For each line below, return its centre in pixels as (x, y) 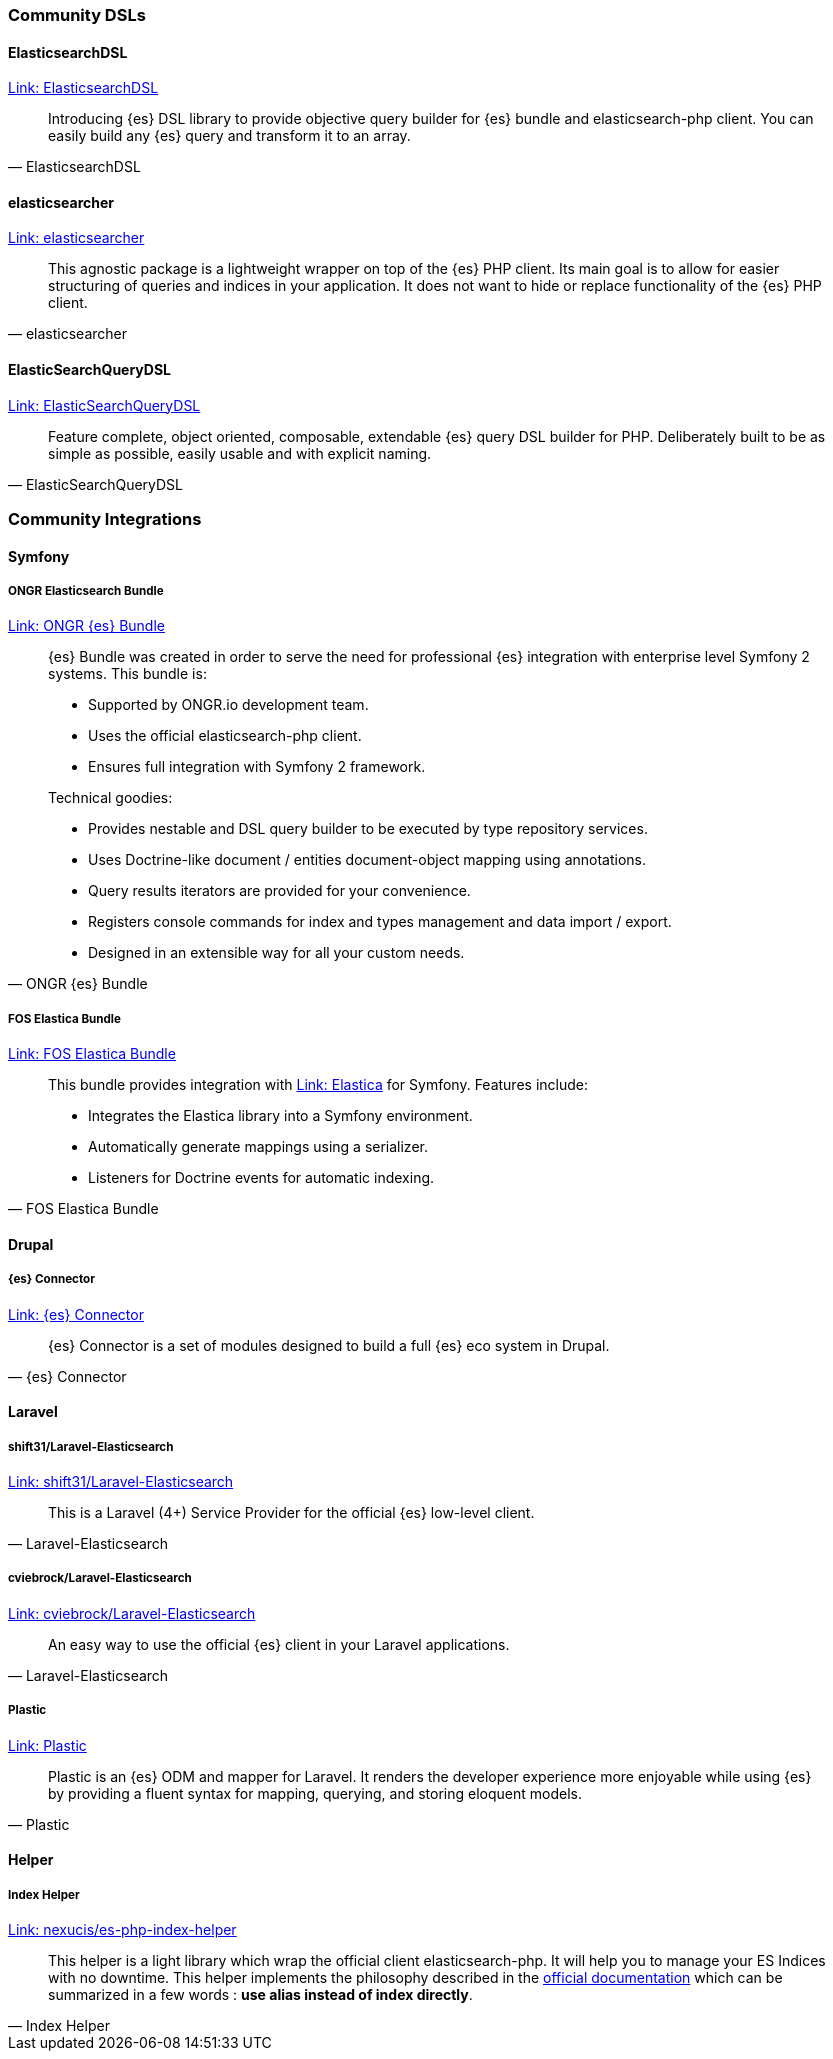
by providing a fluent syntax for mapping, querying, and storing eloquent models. (315, 1793)
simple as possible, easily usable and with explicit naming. (240, 453)
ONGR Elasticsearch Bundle (86, 591)
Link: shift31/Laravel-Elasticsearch (121, 1481)
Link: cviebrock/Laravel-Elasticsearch (132, 1613)
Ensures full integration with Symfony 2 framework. (257, 767)
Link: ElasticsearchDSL (83, 88)
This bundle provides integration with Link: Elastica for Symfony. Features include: (318, 1085)
